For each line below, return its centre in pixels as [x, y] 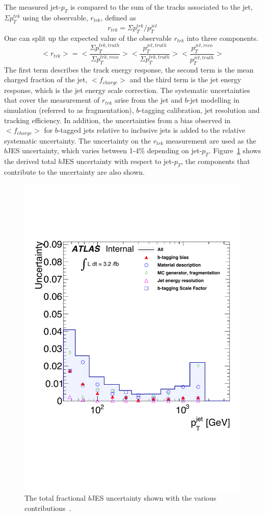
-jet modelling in [214, 100]
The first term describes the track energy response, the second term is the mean [129, 69]
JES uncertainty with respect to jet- [118, 161]
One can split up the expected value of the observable [88, 38]
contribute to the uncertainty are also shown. [74, 171]
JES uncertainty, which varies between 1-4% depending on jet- [105, 150]
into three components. [222, 38]
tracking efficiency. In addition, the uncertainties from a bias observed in [117, 120]
